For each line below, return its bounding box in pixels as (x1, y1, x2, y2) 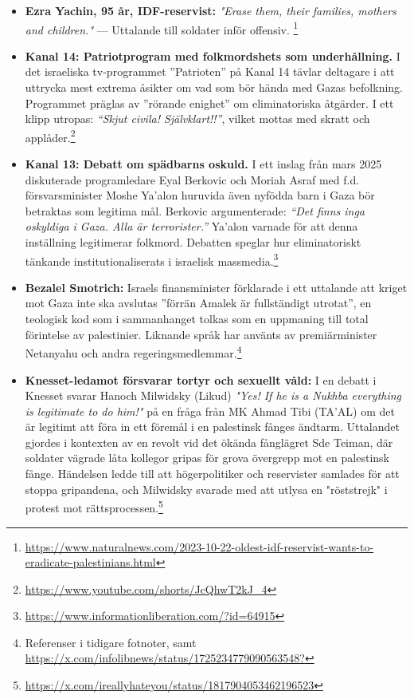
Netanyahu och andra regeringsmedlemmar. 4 (25, 342, 242, 361)
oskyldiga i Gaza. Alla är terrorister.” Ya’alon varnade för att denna (25, 218, 358, 235)
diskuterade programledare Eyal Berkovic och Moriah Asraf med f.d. (25, 171, 360, 188)
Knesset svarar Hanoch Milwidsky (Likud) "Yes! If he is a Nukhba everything (25, 387, 402, 404)
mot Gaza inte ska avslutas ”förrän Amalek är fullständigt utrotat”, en (25, 294, 372, 311)
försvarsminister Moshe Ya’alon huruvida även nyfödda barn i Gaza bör (25, 187, 375, 203)
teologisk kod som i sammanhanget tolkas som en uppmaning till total (25, 310, 369, 327)
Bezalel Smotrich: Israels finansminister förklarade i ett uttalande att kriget (25, 278, 408, 295)
